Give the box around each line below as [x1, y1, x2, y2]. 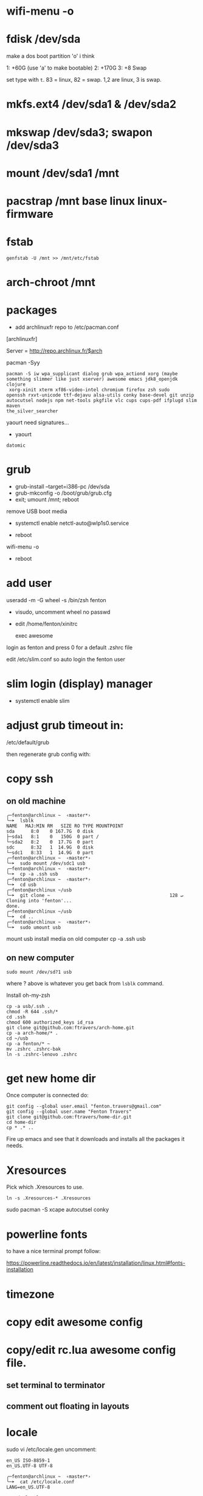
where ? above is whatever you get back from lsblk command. [6, 979, 164, 987]
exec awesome [15, 631, 53, 639]
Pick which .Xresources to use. [6, 1184, 84, 1191]
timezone [6, 1287, 55, 1301]
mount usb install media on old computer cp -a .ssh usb [6, 935, 146, 942]
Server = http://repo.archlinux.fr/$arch [6, 347, 103, 354]
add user [6, 577, 52, 590]
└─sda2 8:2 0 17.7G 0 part [6, 839, 94, 845]
